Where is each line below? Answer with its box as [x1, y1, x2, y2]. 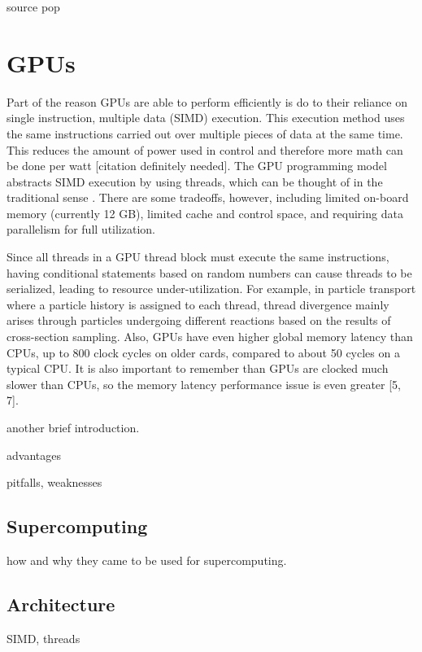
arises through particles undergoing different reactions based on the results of [7, 312, 391, 329]
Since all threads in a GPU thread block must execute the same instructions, [7, 248, 389, 265]
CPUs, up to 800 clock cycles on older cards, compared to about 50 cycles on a [7, 344, 400, 361]
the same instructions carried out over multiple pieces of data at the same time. [7, 125, 403, 142]
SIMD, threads [7, 629, 80, 646]
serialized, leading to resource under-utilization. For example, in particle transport [7, 280, 416, 297]
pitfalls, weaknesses [7, 474, 102, 491]
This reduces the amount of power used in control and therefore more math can [7, 141, 403, 158]
